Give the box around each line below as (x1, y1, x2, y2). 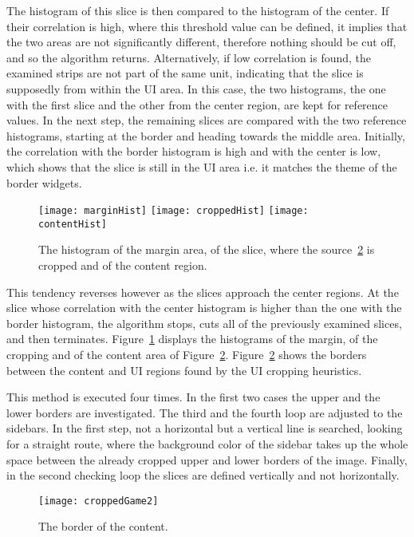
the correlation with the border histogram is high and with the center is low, (6, 143, 381, 160)
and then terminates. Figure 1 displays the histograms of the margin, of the (6, 330, 378, 347)
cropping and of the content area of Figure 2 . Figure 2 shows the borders (6, 346, 367, 362)
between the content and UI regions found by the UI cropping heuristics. (6, 361, 362, 378)
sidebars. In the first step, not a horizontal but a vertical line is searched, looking (6, 420, 403, 436)
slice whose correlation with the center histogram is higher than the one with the (6, 299, 402, 316)
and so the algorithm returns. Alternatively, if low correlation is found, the (6, 49, 372, 65)
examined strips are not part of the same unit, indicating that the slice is (6, 65, 364, 81)
